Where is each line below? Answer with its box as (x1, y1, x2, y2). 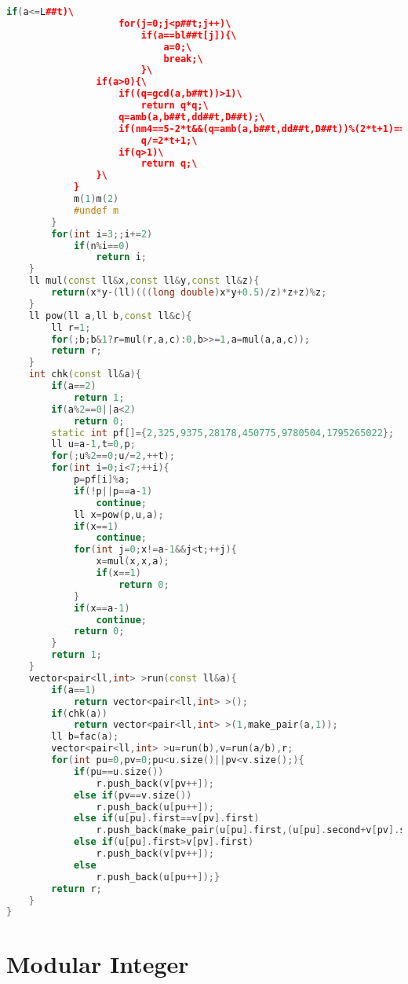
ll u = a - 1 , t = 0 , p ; (51, 439, 136, 450)
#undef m (73, 204, 119, 216)
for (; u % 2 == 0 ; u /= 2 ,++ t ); (51, 450, 175, 462)
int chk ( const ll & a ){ (28, 369, 141, 380)
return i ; (96, 252, 147, 263)
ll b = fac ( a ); (51, 731, 119, 743)
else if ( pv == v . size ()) (73, 789, 192, 801)
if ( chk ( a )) (51, 707, 107, 719)
